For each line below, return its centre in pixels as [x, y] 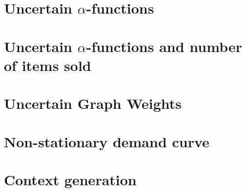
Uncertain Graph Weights [93, 103]
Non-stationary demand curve [107, 141]
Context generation [70, 179]
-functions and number [164, 46]
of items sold [48, 65]
